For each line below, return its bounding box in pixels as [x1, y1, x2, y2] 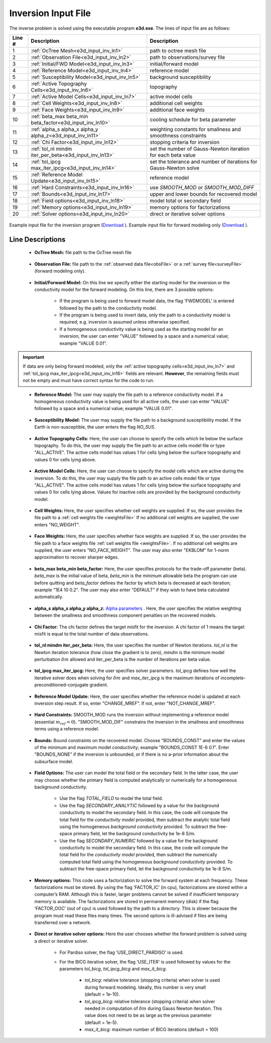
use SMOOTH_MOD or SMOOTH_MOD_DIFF [150, 184, 254, 191]
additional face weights [150, 106, 205, 113]
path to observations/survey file [150, 53, 225, 60]
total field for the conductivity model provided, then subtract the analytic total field [59, 817, 230, 823]
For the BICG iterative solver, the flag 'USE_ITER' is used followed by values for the [59, 958, 231, 965]
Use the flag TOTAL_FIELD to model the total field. [59, 795, 163, 801]
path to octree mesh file [150, 47, 206, 54]
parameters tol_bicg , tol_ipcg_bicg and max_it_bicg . [59, 966, 167, 972]
